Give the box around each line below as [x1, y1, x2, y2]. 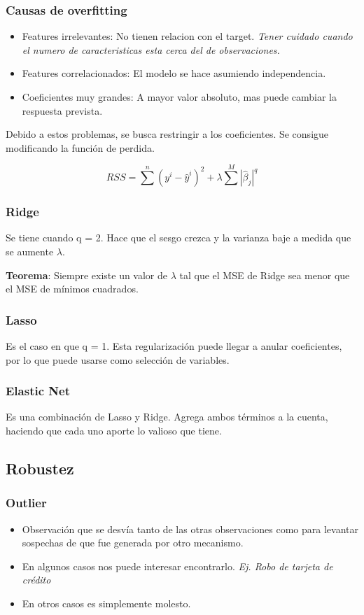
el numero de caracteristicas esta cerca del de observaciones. [22, 42, 280, 57]
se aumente [6, 243, 54, 258]
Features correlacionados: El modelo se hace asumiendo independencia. [22, 66, 326, 80]
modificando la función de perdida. [6, 140, 155, 155]
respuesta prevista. [22, 103, 103, 118]
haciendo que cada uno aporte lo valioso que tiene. [6, 423, 222, 437]
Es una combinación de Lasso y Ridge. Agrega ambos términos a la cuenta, [6, 409, 328, 424]
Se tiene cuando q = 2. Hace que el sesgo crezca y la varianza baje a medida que [6, 230, 351, 245]
